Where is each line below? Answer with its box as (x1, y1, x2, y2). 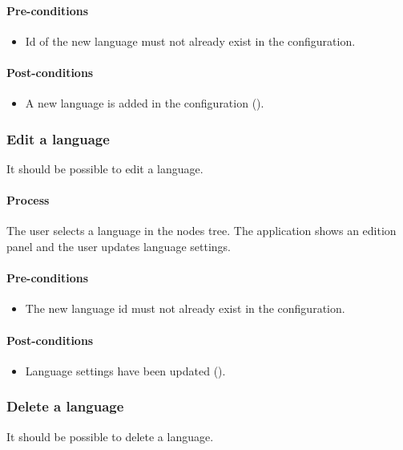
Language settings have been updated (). (25, 362, 226, 379)
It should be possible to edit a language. (6, 160, 204, 176)
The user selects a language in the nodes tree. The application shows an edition (6, 222, 397, 239)
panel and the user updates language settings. (6, 237, 231, 254)
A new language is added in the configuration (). (25, 95, 264, 111)
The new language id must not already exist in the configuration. (25, 300, 345, 317)
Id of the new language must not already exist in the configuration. (25, 32, 356, 49)
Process (6, 192, 50, 209)
